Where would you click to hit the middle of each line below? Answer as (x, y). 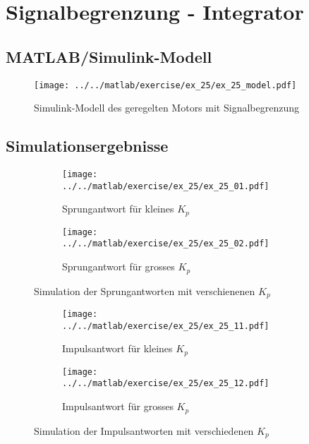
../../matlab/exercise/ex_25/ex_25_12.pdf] (166, 384)
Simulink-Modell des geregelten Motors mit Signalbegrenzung (166, 108)
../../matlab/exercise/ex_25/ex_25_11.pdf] (166, 326)
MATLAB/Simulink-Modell (109, 56)
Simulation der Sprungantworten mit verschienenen (145, 290)
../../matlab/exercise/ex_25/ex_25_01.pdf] (166, 186)
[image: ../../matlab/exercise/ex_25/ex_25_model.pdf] (165, 85)
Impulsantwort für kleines (117, 348)
